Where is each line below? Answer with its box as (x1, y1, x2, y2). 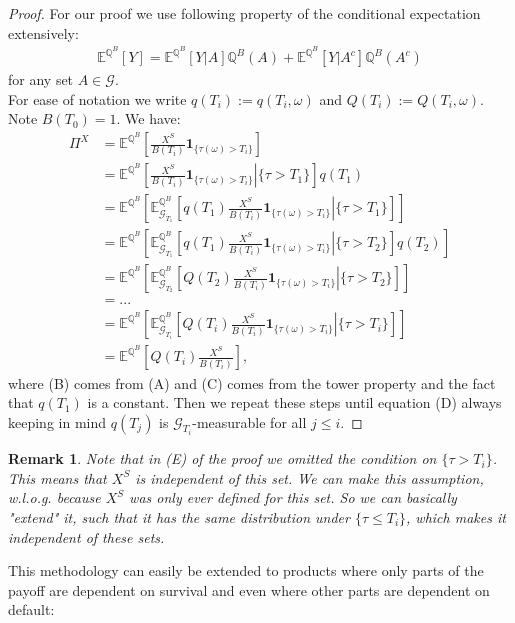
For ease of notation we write (8, 88, 187, 109)
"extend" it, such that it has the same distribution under (8, 506, 350, 527)
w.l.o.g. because (8, 487, 101, 508)
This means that (8, 467, 107, 488)
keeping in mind (8, 411, 107, 432)
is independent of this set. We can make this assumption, (135, 467, 484, 488)
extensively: (8, 22, 79, 43)
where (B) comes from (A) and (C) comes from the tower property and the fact (8, 372, 496, 393)
